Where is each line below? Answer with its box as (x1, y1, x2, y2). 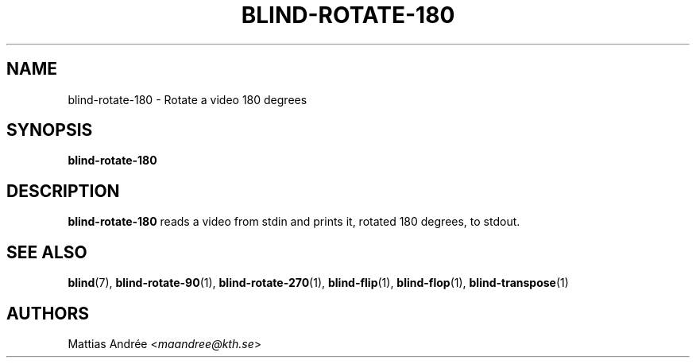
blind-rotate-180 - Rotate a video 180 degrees (68, 92, 307, 106)
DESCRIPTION (6, 180, 120, 201)
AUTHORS (6, 303, 90, 323)
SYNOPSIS (6, 120, 93, 141)
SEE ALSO (6, 242, 87, 262)
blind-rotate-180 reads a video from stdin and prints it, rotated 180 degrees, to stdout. (68, 215, 520, 229)
